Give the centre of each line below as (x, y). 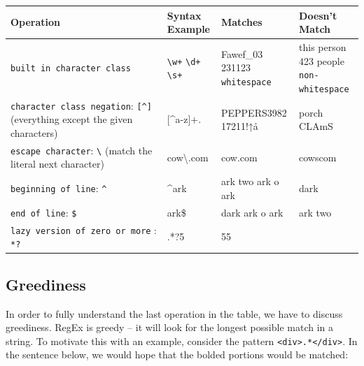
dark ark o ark (252, 212)
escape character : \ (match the (82, 150)
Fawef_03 (242, 53)
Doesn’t (318, 15)
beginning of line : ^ (59, 188)
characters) (34, 132)
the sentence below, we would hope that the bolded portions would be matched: (177, 354)
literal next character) (57, 164)
